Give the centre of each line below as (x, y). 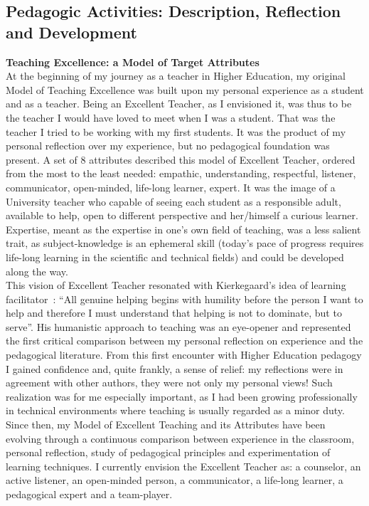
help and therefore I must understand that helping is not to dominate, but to (174, 313)
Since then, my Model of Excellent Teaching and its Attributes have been (166, 425)
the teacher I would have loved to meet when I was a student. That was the (171, 117)
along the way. (37, 271)
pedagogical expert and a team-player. (89, 494)
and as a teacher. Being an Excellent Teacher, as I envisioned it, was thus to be (179, 104)
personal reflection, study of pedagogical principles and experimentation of (168, 452)
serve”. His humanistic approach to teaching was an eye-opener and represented (178, 326)
